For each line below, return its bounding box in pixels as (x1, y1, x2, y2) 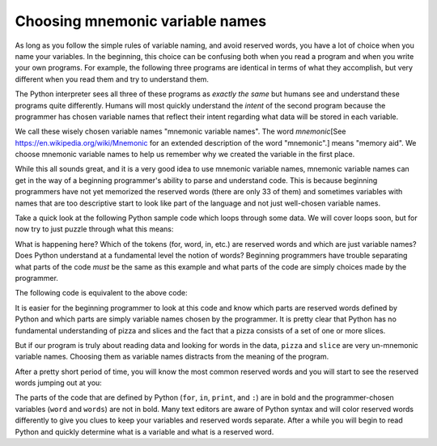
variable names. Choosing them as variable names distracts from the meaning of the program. (15, 352, 329, 362)
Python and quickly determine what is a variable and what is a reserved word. (15, 427, 274, 436)
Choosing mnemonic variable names (15, 12, 267, 30)
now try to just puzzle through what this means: (15, 224, 174, 234)
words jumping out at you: (15, 378, 103, 388)
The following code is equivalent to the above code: (15, 288, 188, 298)
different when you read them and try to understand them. (15, 74, 210, 84)
